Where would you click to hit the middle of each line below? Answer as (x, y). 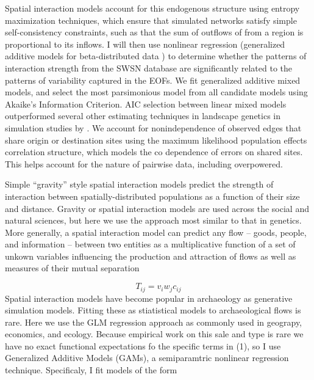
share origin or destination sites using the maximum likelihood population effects (156, 140)
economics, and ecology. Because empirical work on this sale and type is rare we (154, 334)
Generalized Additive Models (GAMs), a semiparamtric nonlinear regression (147, 358)
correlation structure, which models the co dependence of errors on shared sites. (154, 152)
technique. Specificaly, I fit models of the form (91, 370)
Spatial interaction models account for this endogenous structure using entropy (152, 8)
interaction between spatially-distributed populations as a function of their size (152, 196)
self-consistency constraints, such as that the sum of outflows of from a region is (154, 32)
